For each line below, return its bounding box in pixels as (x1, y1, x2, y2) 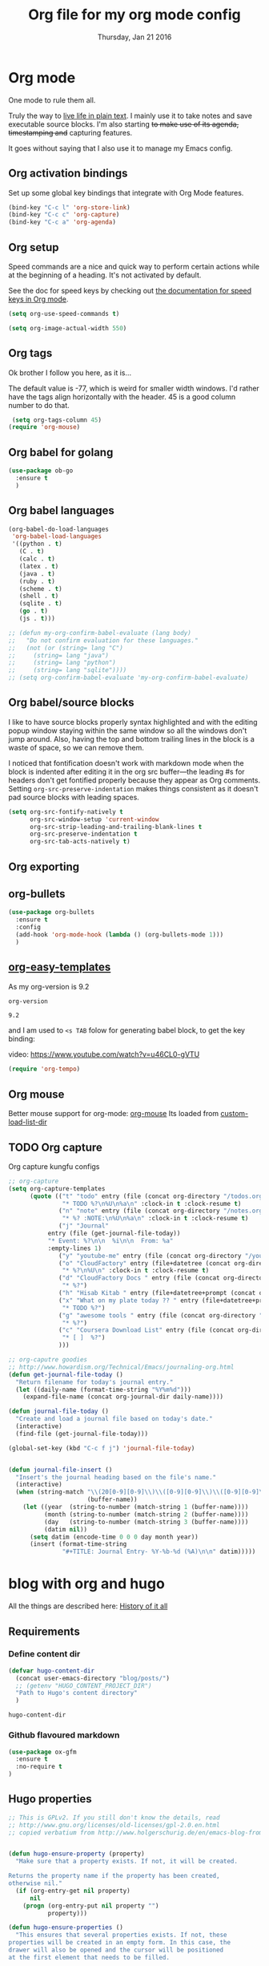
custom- (220, 1109, 249, 1119)
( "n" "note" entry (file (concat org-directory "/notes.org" (58, 1207, 267, 1216)
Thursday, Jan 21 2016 (97, 32, 172, 42)
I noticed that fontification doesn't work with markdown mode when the (8, 758, 244, 767)
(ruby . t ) (18, 577, 56, 585)
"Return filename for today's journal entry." (15, 1377, 174, 1386)
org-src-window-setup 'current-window (29, 815, 159, 823)
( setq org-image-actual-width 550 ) (8, 324, 127, 332)
